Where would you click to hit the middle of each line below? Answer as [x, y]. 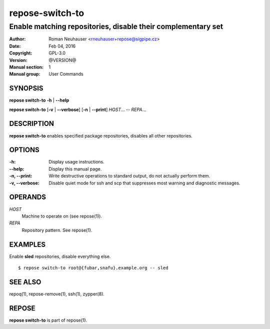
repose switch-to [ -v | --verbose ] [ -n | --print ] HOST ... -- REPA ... [78, 109]
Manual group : [25, 74]
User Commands [66, 74]
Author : [17, 39]
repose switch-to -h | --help [39, 100]
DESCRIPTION [32, 124]
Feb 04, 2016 [62, 46]
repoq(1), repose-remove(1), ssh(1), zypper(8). [57, 294]
